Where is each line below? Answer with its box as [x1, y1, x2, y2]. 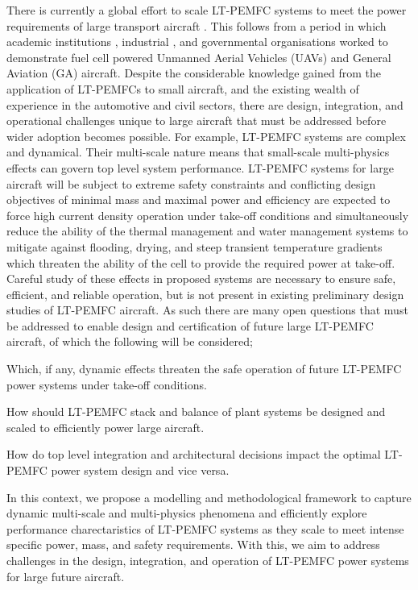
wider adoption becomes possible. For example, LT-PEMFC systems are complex [6, 127, 406, 144]
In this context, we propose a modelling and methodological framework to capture [6, 488, 412, 505]
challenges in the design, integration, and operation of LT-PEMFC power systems [6, 552, 409, 568]
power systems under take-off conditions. [6, 376, 207, 393]
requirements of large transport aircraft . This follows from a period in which [6, 17, 387, 34]
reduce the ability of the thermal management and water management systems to [6, 222, 408, 239]
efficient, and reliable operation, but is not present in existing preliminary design [6, 285, 404, 302]
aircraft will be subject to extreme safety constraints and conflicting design [6, 175, 376, 192]
